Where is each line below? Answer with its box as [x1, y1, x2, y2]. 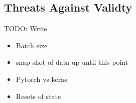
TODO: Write [4, 23, 47, 34]
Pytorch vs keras [16, 73, 67, 84]
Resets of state [16, 90, 61, 101]
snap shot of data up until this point [16, 57, 128, 67]
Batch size [16, 40, 48, 50]
